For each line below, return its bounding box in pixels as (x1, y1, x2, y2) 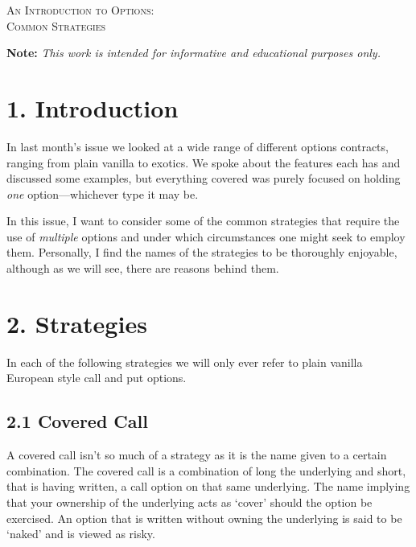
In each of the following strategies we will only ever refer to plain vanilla (6, 353, 363, 370)
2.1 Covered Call (6, 409, 148, 434)
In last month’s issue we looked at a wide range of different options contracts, (6, 138, 389, 154)
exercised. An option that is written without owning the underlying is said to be (6, 509, 402, 526)
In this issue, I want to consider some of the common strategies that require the (6, 212, 400, 229)
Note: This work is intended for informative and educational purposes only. (6, 44, 381, 61)
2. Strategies (6, 306, 147, 339)
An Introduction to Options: (6, 2, 154, 18)
